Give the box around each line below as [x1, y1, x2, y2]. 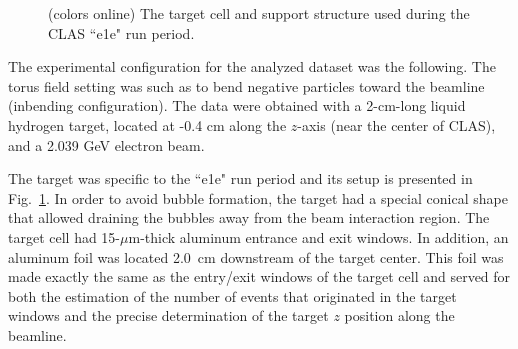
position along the [344, 305, 455, 326]
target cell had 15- [8, 226, 121, 247]
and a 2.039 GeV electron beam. [8, 134, 205, 155]
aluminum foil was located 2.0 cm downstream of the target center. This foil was [8, 246, 504, 267]
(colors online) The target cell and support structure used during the [48, 3, 470, 23]
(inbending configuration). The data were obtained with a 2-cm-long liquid [8, 95, 466, 116]
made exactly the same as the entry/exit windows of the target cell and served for [8, 266, 511, 287]
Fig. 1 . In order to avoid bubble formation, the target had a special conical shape [8, 187, 508, 208]
